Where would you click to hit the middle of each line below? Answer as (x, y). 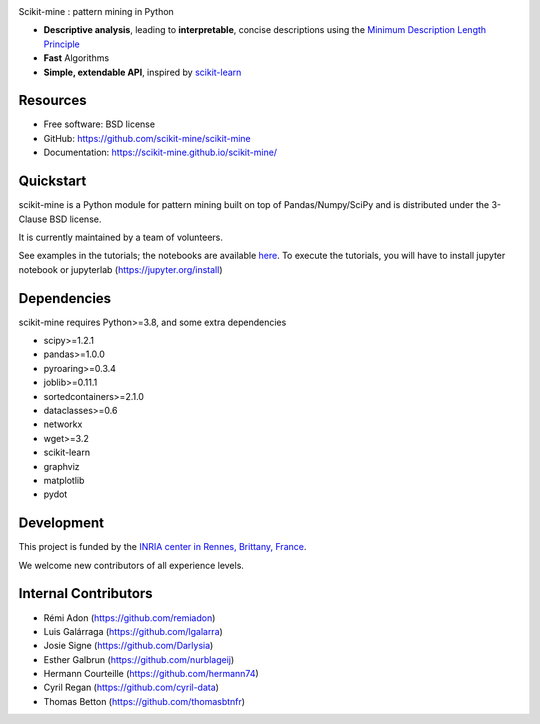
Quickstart (52, 181)
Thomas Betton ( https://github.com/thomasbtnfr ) (144, 701)
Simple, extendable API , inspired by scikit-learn (142, 72)
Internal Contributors (86, 593)
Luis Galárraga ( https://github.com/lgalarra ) (133, 631)
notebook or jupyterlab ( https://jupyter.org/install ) (120, 269)
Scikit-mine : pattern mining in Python (96, 11)
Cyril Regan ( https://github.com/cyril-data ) (131, 687)
